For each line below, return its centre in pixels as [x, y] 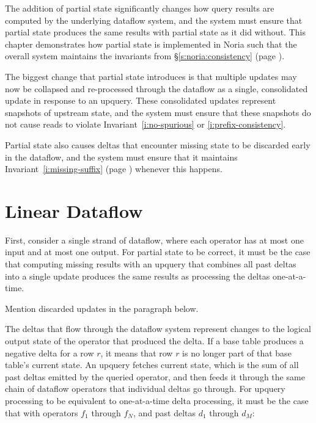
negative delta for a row [50, 352]
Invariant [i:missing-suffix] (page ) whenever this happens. [114, 169]
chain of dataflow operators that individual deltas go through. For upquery [145, 389]
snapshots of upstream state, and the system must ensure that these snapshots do [158, 112]
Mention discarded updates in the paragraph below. [102, 308]
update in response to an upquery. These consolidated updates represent [141, 100]
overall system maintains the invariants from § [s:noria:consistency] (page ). [145, 56]
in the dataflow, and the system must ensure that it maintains [121, 157]
